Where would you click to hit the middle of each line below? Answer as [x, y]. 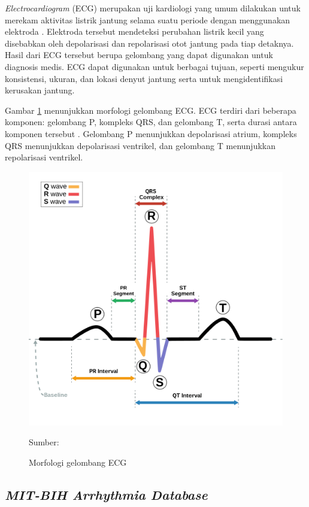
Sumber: [44, 442]
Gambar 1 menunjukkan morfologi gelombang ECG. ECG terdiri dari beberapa [151, 110]
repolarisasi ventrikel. [44, 157]
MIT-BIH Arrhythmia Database [106, 494]
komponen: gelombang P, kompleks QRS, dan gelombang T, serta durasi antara [151, 122]
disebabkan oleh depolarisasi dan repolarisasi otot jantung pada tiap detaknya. [149, 43]
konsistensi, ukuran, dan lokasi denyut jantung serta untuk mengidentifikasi [144, 78]
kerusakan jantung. [40, 90]
